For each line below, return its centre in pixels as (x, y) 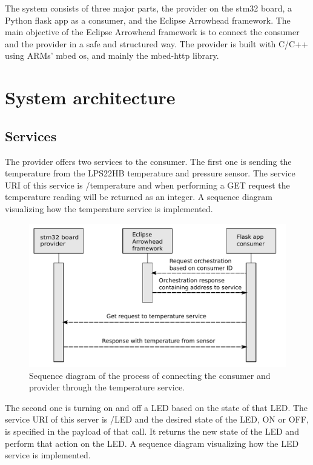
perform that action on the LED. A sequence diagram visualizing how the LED (152, 443)
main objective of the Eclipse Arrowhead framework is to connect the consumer (152, 32)
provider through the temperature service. (107, 387)
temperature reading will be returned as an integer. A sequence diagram (139, 197)
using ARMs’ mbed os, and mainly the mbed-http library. (112, 55)
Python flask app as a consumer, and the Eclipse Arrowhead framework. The (148, 20)
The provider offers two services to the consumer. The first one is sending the (148, 161)
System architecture (90, 97)
